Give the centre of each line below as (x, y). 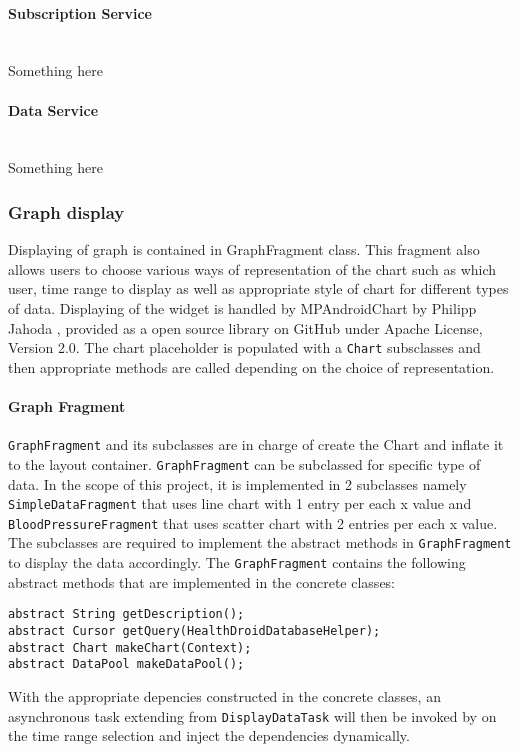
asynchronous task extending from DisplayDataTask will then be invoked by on (252, 715)
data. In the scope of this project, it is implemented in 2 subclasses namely (237, 483)
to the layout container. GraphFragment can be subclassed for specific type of (244, 463)
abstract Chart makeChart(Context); (130, 647)
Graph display (66, 211)
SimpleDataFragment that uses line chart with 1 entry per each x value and (240, 503)
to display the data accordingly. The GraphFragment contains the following (237, 562)
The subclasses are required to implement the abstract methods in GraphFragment (260, 542)
